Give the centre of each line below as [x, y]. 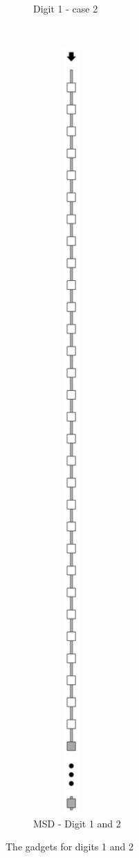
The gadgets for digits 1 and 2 [69, 847]
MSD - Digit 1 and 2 [77, 823]
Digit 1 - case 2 [66, 8]
